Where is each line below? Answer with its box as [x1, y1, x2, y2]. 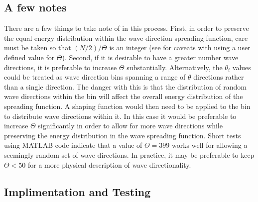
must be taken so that [4, 42, 71, 53]
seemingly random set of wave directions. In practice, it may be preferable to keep [4, 149, 255, 160]
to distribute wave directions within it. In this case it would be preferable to [4, 110, 237, 121]
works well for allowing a [172, 140, 248, 150]
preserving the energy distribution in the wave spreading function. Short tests [4, 130, 241, 140]
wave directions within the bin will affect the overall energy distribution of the [4, 91, 243, 101]
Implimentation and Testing [4, 184, 151, 199]
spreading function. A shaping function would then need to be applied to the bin [4, 101, 251, 111]
